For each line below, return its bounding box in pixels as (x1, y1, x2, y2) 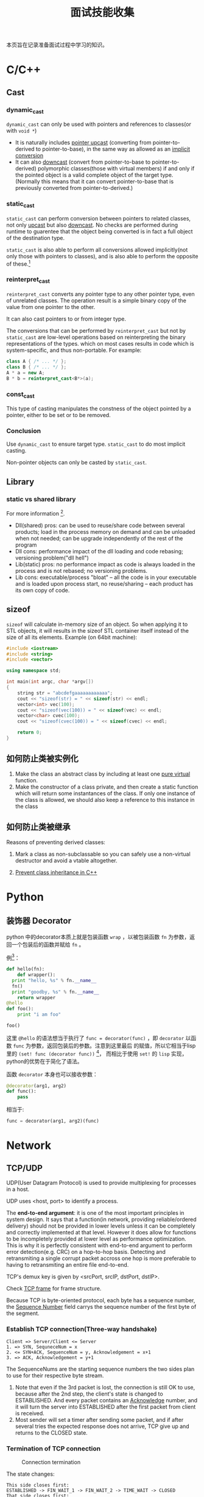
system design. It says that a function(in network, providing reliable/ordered (6, 1216, 197, 1223)
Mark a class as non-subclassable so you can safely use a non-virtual (15, 850, 191, 858)
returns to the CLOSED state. (15, 1429, 88, 1437)
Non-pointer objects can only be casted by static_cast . (6, 459, 147, 466)
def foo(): (6, 1006, 34, 1012)
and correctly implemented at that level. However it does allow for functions (6, 1229, 197, 1236)
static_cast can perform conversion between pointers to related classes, (6, 214, 191, 222)
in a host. (6, 1186, 30, 1193)
